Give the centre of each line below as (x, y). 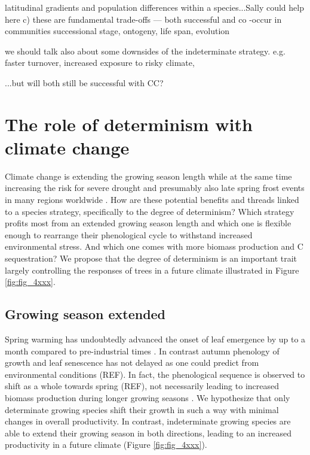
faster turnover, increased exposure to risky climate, (100, 63)
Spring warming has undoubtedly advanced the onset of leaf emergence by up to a (155, 339)
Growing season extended (85, 314)
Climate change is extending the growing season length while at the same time (148, 176)
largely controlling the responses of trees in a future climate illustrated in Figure (152, 270)
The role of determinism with (129, 124)
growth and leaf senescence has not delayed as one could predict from (132, 363)
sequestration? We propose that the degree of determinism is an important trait (151, 258)
